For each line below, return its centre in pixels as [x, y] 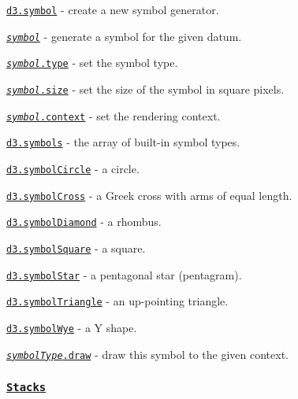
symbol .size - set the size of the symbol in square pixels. [145, 89]
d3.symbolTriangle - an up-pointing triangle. [117, 301]
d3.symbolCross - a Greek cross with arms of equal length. [149, 195]
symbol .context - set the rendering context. [114, 115]
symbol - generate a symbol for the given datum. [124, 36]
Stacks [26, 388]
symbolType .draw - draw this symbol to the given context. [148, 354]
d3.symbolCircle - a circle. [73, 168]
